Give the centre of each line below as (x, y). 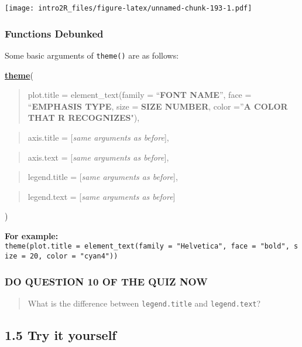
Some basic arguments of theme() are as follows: (92, 55)
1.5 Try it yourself (61, 335)
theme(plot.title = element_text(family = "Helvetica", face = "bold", (147, 246)
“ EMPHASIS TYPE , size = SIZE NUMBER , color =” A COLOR (158, 106)
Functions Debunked (54, 33)
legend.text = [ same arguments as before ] (102, 196)
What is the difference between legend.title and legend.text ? (144, 303)
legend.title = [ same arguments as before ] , (103, 177)
